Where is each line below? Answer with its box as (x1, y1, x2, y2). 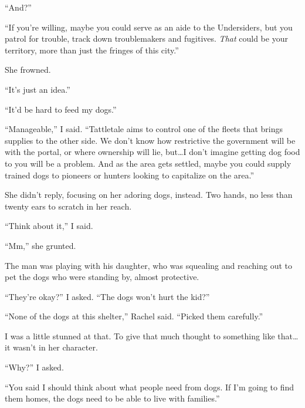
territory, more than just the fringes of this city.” (5, 43, 179, 56)
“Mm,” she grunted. (5, 239, 76, 251)
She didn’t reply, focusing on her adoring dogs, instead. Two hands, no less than (5, 188, 293, 201)
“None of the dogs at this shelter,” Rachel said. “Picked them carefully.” (5, 310, 263, 322)
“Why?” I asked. (5, 361, 64, 373)
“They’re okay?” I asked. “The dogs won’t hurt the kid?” (5, 290, 210, 302)
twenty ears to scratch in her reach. (5, 200, 132, 212)
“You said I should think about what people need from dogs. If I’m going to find (5, 380, 294, 393)
